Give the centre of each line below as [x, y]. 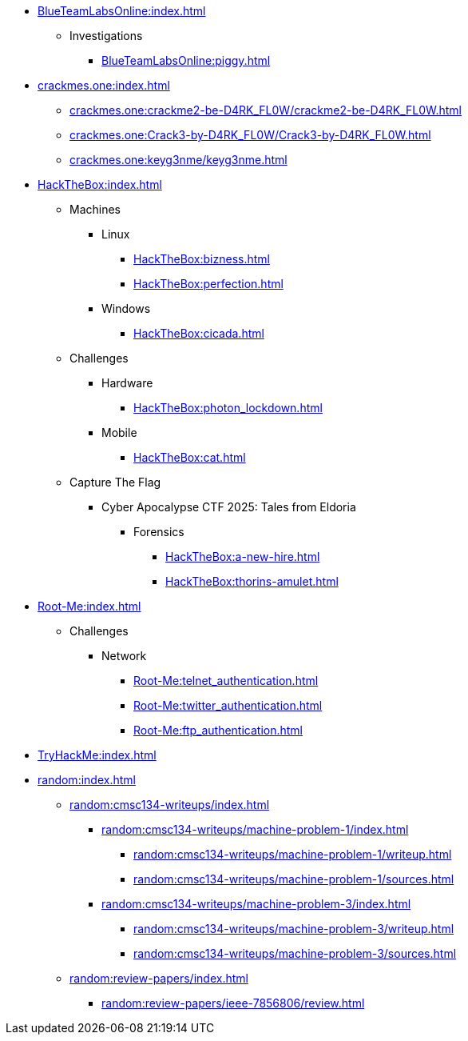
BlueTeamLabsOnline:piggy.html [186, 60]
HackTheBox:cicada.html [199, 333]
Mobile [119, 432]
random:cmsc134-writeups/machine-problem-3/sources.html [295, 953]
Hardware [127, 383]
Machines [95, 209]
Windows [126, 308]
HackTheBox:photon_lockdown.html [228, 408]
